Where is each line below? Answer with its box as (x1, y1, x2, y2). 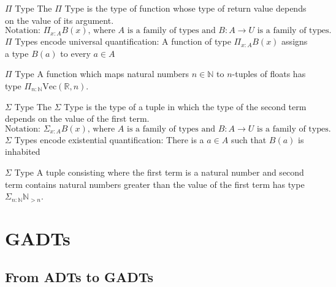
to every (60, 47, 91, 59)
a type (5, 47, 29, 59)
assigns (281, 35, 308, 48)
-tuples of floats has (232, 67, 306, 80)
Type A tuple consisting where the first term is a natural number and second (14, 165, 304, 178)
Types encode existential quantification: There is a (14, 133, 204, 146)
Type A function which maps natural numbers (15, 67, 189, 80)
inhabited (5, 145, 40, 158)
